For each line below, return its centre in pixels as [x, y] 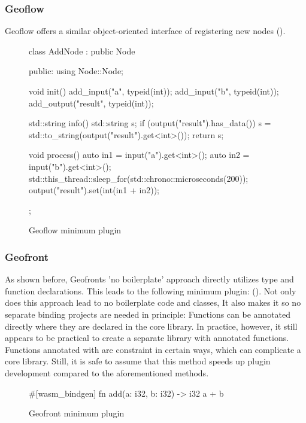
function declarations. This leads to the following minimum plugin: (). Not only [151, 290]
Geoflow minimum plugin [75, 230]
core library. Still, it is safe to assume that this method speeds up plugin [138, 361]
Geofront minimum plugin [77, 413]
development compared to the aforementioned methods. [107, 372]
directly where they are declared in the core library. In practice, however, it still [151, 326]
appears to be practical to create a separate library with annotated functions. [147, 338]
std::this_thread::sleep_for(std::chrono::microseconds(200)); [139, 178]
